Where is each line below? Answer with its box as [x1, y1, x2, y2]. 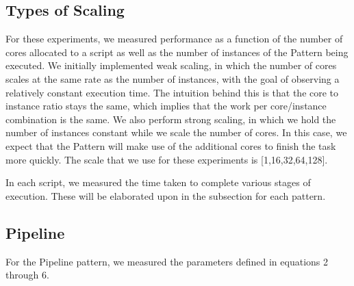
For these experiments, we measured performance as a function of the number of [5, 31, 343, 46]
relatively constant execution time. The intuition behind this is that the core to [5, 85, 339, 99]
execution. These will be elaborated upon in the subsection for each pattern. [5, 188, 326, 203]
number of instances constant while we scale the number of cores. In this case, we [5, 125, 347, 140]
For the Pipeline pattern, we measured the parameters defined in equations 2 [5, 254, 328, 268]
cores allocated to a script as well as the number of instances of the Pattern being [5, 44, 349, 59]
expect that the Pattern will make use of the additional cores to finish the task [5, 138, 336, 153]
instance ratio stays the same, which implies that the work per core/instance [5, 99, 327, 113]
